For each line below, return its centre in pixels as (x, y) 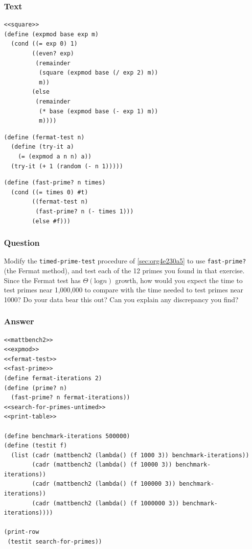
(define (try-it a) (43, 147)
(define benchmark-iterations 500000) (67, 436)
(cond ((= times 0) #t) (49, 192)
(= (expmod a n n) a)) (55, 156)
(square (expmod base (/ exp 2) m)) (98, 73)
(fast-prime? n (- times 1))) (84, 211)
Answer (19, 321)
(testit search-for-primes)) (55, 542)
